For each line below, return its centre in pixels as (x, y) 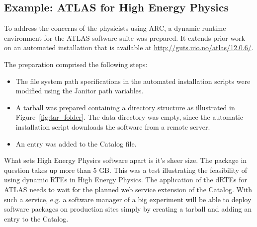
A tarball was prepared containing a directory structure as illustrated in (125, 107)
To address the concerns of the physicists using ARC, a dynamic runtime (115, 28)
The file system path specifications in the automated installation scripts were (133, 81)
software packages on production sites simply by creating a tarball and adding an (128, 209)
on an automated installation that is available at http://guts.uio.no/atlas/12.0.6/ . (129, 47)
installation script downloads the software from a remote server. (113, 126)
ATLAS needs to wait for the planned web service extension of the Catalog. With (128, 189)
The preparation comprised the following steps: (76, 64)
